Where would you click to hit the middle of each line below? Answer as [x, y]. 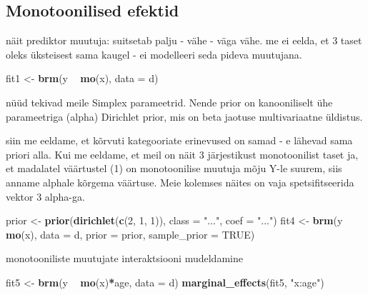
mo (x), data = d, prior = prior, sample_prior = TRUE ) [130, 234]
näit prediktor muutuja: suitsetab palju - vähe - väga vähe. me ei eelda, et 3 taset [184, 40]
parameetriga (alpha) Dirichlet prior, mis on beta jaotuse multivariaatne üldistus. [184, 116]
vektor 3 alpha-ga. [45, 196]
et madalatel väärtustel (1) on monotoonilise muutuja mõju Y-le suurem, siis [174, 168]
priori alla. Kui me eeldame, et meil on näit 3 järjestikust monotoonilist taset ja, [182, 154]
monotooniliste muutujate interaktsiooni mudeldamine [124, 258]
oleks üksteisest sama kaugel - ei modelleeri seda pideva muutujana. [154, 54]
